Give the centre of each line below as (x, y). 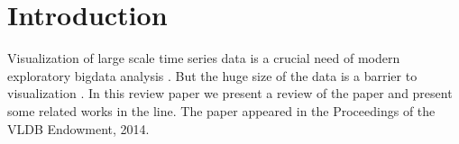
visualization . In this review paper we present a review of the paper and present (230, 93)
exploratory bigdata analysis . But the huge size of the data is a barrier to (212, 75)
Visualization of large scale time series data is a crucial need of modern (204, 58)
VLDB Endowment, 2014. (78, 128)
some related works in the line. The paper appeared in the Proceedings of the (221, 110)
